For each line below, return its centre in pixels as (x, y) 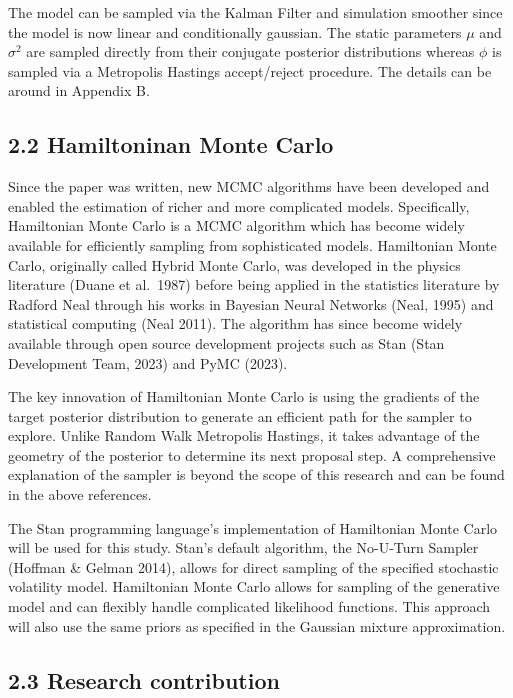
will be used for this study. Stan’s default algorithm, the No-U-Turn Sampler (243, 547)
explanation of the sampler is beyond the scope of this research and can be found (256, 474)
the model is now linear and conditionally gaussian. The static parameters (235, 31)
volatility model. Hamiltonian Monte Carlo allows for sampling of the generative (254, 586)
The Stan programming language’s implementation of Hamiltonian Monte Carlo (253, 527)
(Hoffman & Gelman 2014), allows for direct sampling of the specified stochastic (253, 566)
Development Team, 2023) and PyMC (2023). (148, 362)
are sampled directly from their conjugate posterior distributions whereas (250, 51)
